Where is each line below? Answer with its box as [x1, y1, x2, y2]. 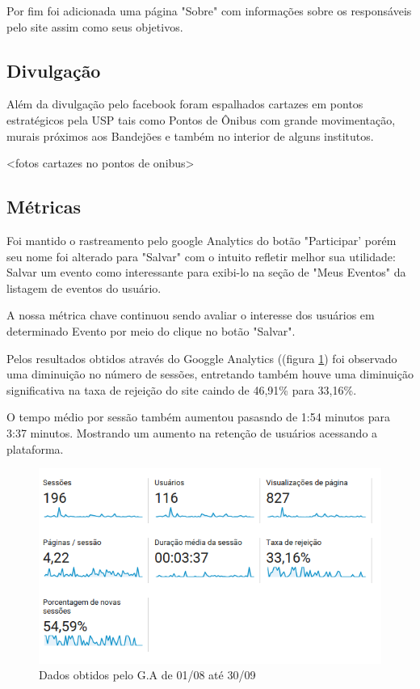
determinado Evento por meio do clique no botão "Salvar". [6, 322, 296, 339]
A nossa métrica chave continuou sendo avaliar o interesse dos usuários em [6, 306, 375, 323]
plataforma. [6, 440, 64, 457]
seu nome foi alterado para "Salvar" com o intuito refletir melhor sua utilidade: [6, 247, 396, 264]
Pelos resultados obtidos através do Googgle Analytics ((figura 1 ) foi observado [6, 349, 397, 366]
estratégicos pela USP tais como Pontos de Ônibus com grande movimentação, [6, 111, 396, 128]
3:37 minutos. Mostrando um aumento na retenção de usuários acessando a [6, 424, 378, 441]
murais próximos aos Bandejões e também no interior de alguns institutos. [6, 127, 374, 144]
